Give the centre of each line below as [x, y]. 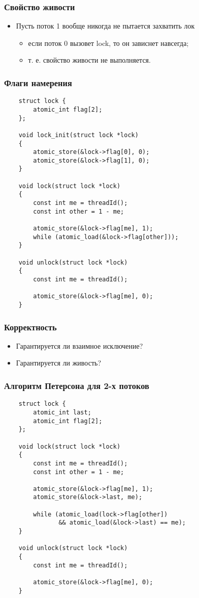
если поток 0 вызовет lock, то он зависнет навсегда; [108, 43]
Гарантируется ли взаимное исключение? [79, 345]
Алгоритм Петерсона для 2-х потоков [77, 385]
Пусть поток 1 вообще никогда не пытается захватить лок [105, 26]
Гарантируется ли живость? [59, 363]
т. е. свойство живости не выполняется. [89, 60]
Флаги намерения [38, 82]
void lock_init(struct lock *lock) [78, 135]
